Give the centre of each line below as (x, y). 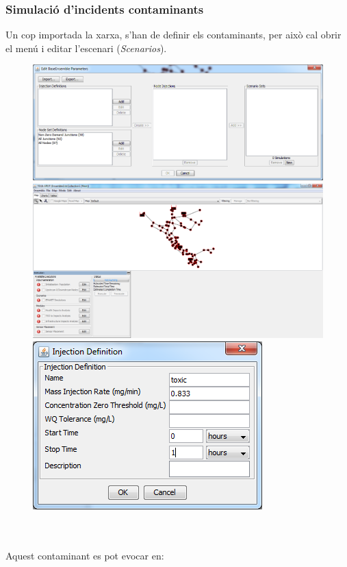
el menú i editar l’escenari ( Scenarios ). (86, 48)
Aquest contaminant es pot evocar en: (85, 555)
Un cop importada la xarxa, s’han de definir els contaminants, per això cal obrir (173, 35)
